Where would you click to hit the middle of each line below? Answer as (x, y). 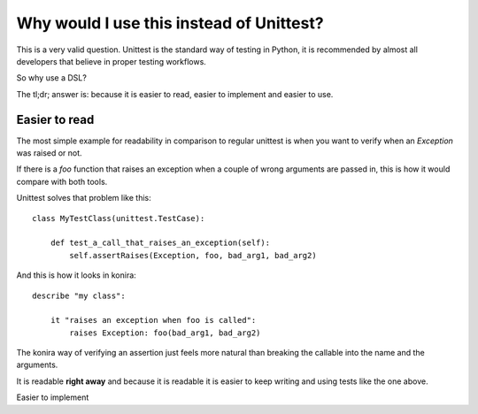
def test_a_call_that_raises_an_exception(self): (160, 243)
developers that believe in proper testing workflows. (112, 61)
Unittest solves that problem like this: (84, 198)
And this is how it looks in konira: (76, 275)
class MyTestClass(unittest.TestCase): (119, 218)
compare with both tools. (62, 181)
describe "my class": (79, 295)
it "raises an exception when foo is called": (153, 320)
